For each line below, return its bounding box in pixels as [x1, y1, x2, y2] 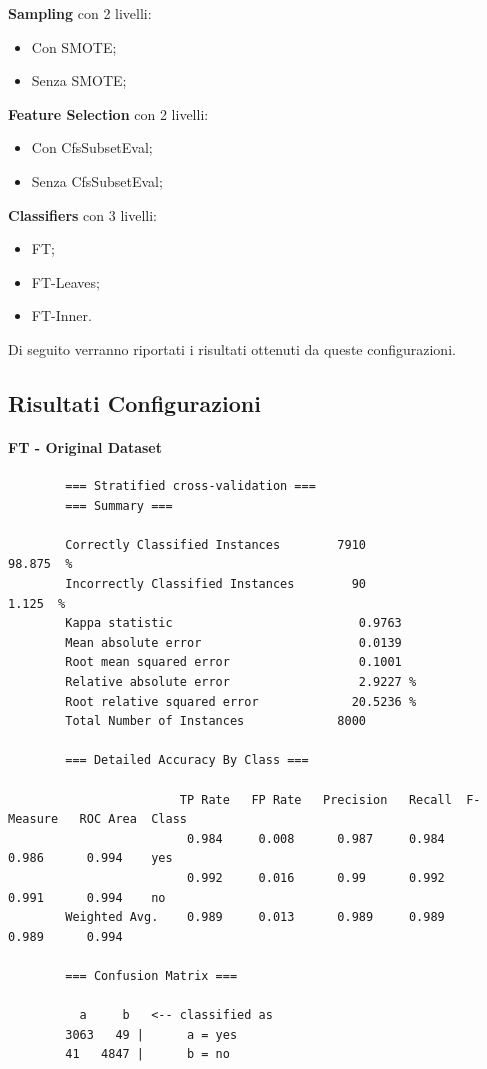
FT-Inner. [31, 305, 92, 326]
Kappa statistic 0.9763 [65, 616, 402, 631]
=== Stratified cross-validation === [65, 479, 316, 494]
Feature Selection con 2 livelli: [8, 103, 209, 124]
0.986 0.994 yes [8, 851, 173, 866]
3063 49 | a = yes [65, 1027, 238, 1042]
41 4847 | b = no [65, 1047, 230, 1062]
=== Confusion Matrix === [65, 968, 238, 983]
